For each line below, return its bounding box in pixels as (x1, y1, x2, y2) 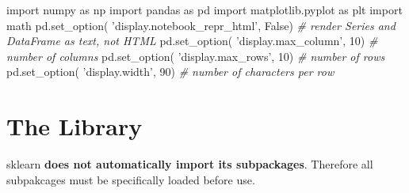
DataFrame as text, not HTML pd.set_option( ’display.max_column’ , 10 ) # (6, 32, 378, 49)
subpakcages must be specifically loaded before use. (6, 171, 255, 187)
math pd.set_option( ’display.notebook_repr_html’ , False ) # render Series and (6, 17, 396, 33)
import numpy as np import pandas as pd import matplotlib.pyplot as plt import (6, 2, 403, 17)
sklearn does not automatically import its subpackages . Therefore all (6, 156, 373, 172)
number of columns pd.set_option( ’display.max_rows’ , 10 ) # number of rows (6, 47, 385, 64)
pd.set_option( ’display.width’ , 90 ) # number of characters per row (6, 63, 334, 80)
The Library (6, 110, 143, 142)
